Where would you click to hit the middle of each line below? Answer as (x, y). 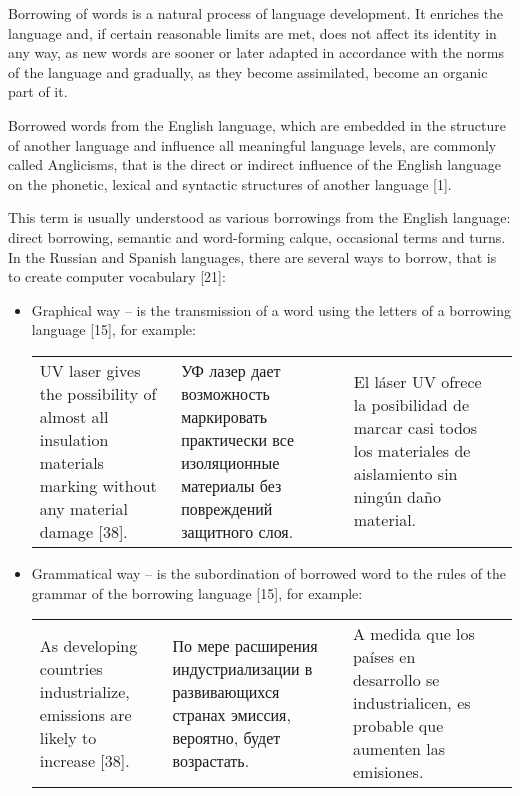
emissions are (85, 714)
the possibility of (98, 393)
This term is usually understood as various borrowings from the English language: (259, 217)
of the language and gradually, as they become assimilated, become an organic (248, 71)
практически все (238, 439)
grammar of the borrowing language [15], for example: (197, 592)
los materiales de (412, 451)
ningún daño (397, 497)
